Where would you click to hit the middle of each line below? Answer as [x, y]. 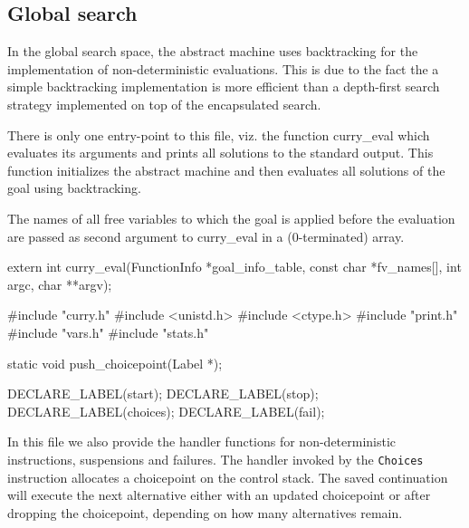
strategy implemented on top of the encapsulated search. [164, 104]
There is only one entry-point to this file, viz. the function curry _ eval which [219, 134]
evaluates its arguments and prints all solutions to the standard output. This [220, 153]
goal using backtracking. [74, 188]
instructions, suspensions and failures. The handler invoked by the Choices [215, 459]
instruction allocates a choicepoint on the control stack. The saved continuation [228, 477]
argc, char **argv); [60, 284]
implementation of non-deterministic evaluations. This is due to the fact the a [223, 68]
